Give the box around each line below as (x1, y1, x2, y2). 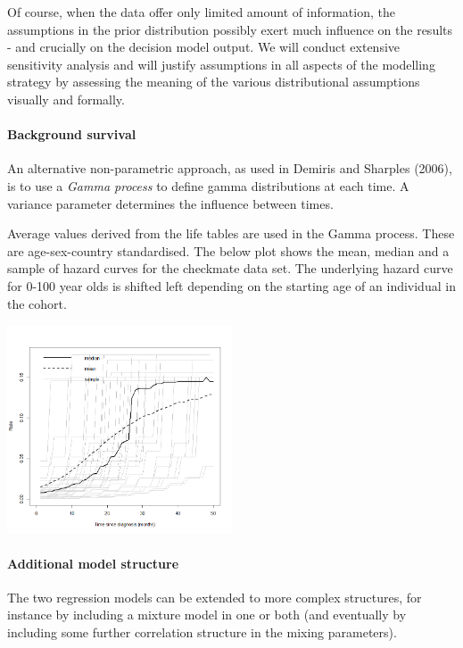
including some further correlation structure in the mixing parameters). (7, 622, 397, 641)
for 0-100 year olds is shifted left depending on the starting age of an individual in (7, 276, 456, 295)
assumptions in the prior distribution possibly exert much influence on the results (7, 20, 453, 38)
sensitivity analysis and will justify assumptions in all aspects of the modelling (7, 54, 435, 73)
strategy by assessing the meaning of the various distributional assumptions (7, 72, 420, 91)
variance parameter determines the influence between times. (7, 194, 334, 212)
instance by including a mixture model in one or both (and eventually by (7, 605, 407, 624)
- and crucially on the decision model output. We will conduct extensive (7, 37, 401, 56)
